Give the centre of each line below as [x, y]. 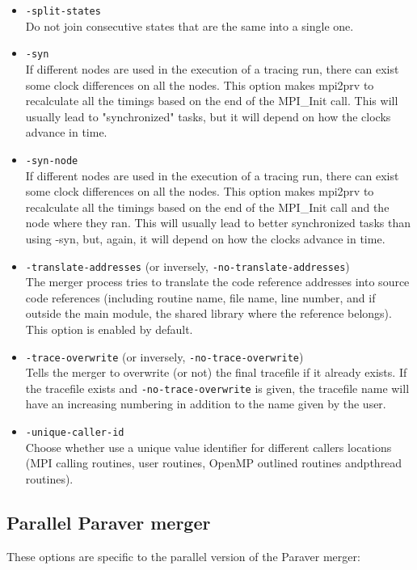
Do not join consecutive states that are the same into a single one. [190, 25]
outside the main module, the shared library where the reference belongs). [208, 313]
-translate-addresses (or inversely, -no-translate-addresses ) [187, 266]
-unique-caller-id [75, 433]
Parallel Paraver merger [109, 522]
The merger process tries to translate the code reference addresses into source [217, 282]
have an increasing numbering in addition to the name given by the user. [206, 404]
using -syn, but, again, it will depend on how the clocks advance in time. [205, 238]
